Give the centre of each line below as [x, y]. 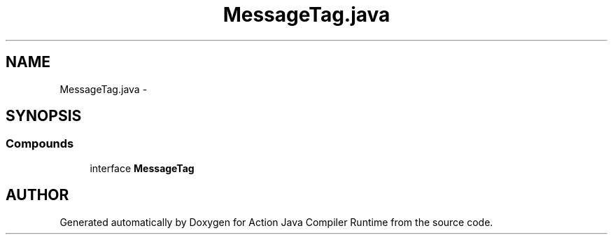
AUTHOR [37, 195]
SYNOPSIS [44, 116]
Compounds [40, 144]
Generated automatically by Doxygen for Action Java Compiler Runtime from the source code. [276, 222]
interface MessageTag [142, 168]
